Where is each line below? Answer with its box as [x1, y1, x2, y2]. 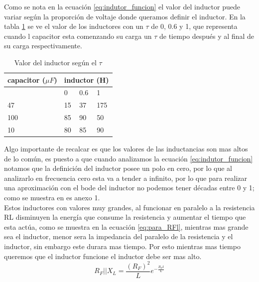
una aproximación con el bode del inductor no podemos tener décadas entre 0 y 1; [4, 182, 255, 193]
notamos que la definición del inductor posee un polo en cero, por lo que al [4, 163, 233, 173]
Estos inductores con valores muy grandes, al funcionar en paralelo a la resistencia [4, 202, 255, 212]
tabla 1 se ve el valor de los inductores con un [4, 21, 143, 31]
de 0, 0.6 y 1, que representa [151, 21, 238, 31]
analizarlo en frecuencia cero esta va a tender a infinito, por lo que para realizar [4, 172, 248, 183]
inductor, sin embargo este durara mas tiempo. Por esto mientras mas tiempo [4, 241, 241, 251]
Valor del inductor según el [14, 57, 97, 67]
